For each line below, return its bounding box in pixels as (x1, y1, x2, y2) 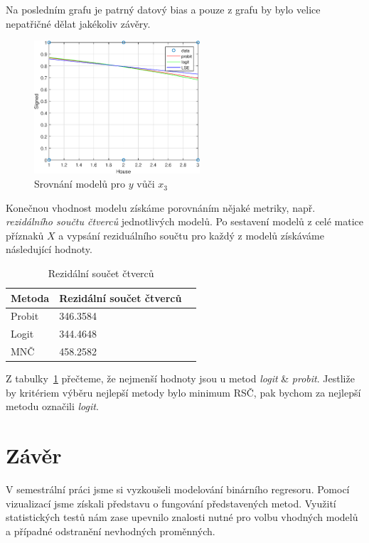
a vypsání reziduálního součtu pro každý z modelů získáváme (58, 227, 324, 242)
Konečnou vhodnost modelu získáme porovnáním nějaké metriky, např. (6, 200, 316, 215)
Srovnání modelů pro (34, 176, 126, 191)
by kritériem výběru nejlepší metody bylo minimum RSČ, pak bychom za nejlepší (6, 385, 361, 399)
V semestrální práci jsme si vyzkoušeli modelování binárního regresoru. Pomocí (6, 482, 350, 497)
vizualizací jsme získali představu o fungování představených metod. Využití (6, 495, 336, 510)
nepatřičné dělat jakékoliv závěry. (6, 16, 151, 31)
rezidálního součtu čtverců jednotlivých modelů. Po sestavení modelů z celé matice (6, 214, 364, 229)
